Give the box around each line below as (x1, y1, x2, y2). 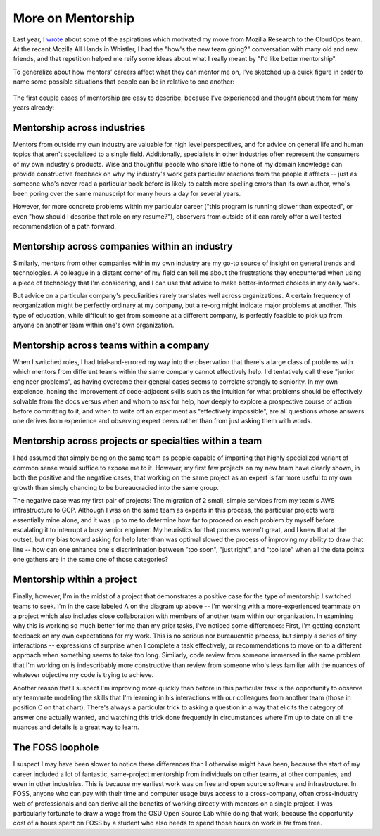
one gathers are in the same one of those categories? (13, 555, 169, 564)
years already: (13, 103, 55, 112)
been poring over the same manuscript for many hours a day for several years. (13, 189, 241, 198)
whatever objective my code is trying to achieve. (13, 671, 154, 679)
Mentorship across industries (13, 122, 146, 134)
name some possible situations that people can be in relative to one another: (13, 77, 235, 86)
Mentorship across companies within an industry (13, 240, 234, 252)
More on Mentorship (13, 11, 135, 26)
